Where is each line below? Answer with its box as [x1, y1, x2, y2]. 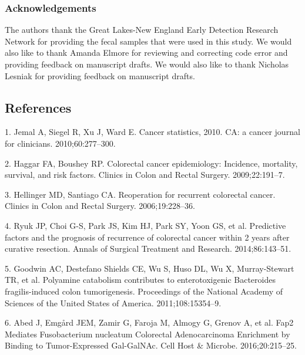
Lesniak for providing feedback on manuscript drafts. [5, 69, 195, 82]
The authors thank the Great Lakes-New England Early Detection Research [5, 23, 279, 36]
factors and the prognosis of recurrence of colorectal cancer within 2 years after [5, 231, 290, 243]
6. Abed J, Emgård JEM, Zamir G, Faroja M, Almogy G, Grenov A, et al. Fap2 [5, 316, 294, 329]
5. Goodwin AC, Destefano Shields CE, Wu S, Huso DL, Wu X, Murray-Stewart [5, 262, 294, 274]
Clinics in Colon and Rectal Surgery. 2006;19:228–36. [5, 200, 195, 212]
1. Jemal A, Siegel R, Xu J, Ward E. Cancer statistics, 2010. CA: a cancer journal [5, 126, 300, 138]
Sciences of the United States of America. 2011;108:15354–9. [5, 296, 222, 309]
